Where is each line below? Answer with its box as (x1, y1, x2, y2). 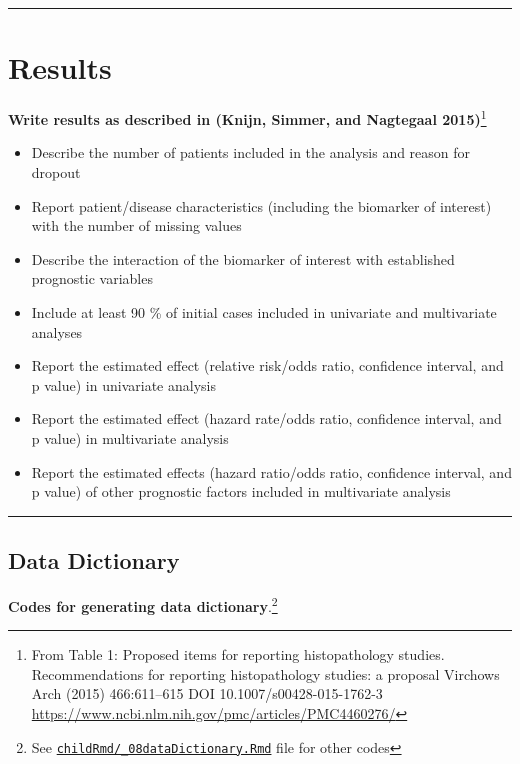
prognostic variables (31, 268, 153, 289)
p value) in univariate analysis (31, 374, 216, 395)
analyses (31, 321, 83, 342)
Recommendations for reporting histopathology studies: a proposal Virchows (31, 663, 500, 684)
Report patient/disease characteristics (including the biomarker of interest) (31, 195, 492, 216)
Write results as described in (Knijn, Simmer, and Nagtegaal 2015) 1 (8, 106, 487, 129)
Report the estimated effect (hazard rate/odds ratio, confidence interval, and (31, 408, 502, 429)
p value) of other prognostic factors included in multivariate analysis (31, 481, 451, 502)
